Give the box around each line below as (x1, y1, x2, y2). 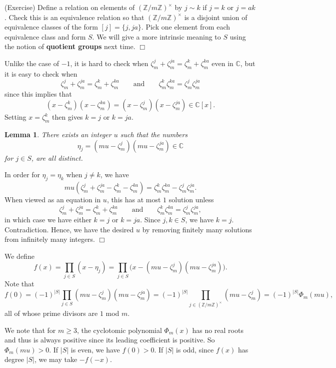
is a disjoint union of (184, 12, 247, 22)
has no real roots (192, 324, 243, 335)
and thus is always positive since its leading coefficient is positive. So (4, 334, 215, 345)
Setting (4, 112, 26, 122)
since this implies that (4, 88, 72, 99)
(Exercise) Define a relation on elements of (4, 2, 135, 12)
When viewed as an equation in (4, 194, 101, 205)
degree (4, 354, 24, 364)
